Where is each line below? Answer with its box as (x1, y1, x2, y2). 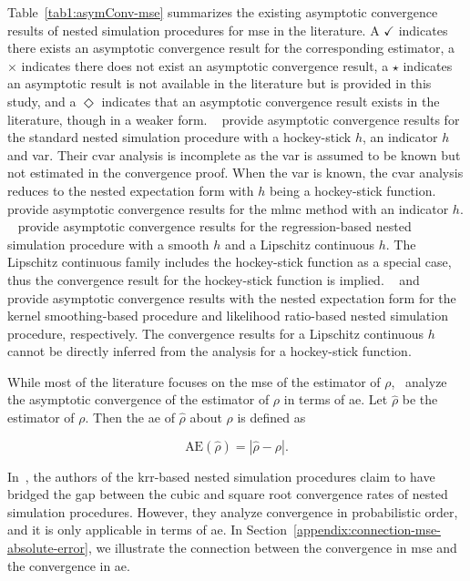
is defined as (237, 408, 306, 427)
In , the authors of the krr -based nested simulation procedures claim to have (7, 466, 435, 485)
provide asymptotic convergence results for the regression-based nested (17, 217, 412, 236)
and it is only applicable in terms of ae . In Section (7, 520, 288, 539)
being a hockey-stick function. (269, 180, 436, 199)
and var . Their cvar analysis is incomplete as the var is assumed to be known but (7, 145, 461, 164)
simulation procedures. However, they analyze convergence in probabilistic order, (7, 502, 458, 521)
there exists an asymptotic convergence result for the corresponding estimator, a (7, 38, 455, 57)
